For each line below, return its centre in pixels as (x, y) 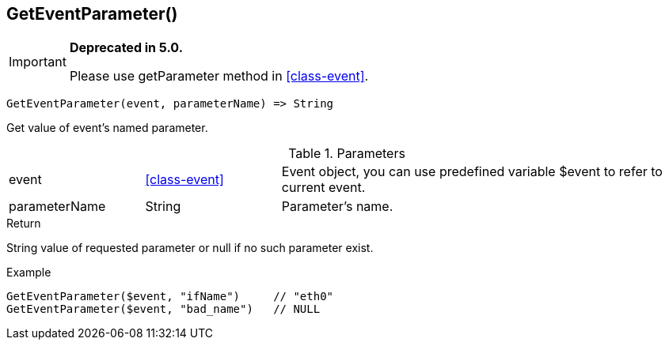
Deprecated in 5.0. (126, 48)
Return (24, 224)
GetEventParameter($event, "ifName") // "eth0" (170, 297)
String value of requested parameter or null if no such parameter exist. (190, 248)
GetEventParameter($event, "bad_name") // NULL (163, 309)
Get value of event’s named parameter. (107, 128)
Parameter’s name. (337, 207)
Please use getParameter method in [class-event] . (219, 76)
